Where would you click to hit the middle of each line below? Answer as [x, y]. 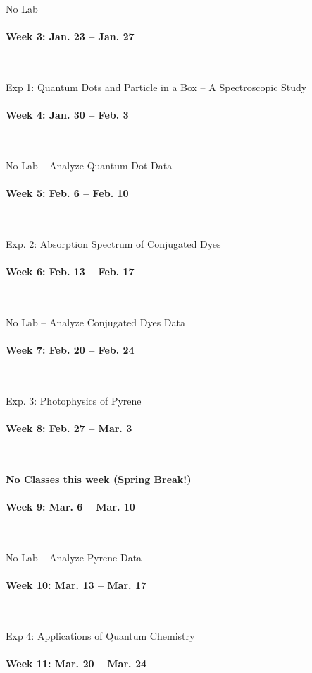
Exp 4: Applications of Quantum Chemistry [100, 635]
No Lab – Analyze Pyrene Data [74, 557]
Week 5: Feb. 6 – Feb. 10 [67, 193]
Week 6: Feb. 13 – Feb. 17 [70, 272]
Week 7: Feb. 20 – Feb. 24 [70, 350]
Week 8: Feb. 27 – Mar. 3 [69, 428]
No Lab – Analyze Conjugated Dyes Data [95, 322]
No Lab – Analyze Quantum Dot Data [89, 165]
